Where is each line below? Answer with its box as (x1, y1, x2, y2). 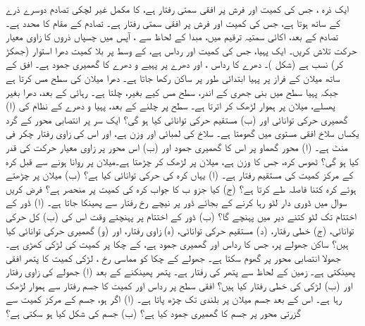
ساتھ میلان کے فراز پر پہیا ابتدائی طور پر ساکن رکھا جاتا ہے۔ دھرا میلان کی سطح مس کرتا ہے (6, 70, 340, 85)
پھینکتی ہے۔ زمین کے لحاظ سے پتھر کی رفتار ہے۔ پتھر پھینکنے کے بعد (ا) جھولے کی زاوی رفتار (6, 264, 355, 279)
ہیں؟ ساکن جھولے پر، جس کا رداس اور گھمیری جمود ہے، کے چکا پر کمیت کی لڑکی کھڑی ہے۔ (6, 236, 349, 251)
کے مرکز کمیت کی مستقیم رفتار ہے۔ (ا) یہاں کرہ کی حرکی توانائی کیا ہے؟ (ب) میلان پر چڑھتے (6, 167, 354, 182)
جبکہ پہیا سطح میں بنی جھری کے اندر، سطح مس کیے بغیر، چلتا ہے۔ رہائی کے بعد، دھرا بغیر (6, 84, 338, 99)
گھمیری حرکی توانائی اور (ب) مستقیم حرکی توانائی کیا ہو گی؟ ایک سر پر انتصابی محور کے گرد (6, 111, 348, 126)
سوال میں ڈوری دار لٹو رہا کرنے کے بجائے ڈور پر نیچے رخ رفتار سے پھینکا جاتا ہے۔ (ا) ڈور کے (6, 195, 347, 210)
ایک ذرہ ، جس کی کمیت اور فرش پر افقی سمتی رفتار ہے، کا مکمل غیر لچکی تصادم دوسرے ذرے (6, 1, 349, 16)
